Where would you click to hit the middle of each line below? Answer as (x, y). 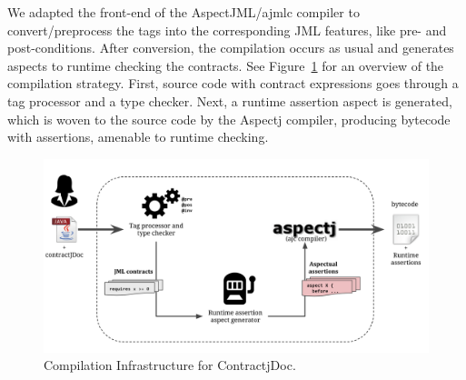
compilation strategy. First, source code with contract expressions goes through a (233, 83)
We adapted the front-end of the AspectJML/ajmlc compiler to (183, 12)
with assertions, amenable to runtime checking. (138, 137)
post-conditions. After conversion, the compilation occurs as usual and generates (231, 48)
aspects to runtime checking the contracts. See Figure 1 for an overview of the (226, 65)
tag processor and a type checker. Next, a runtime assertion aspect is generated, (230, 100)
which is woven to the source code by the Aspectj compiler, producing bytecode (229, 119)
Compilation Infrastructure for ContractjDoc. (170, 365)
